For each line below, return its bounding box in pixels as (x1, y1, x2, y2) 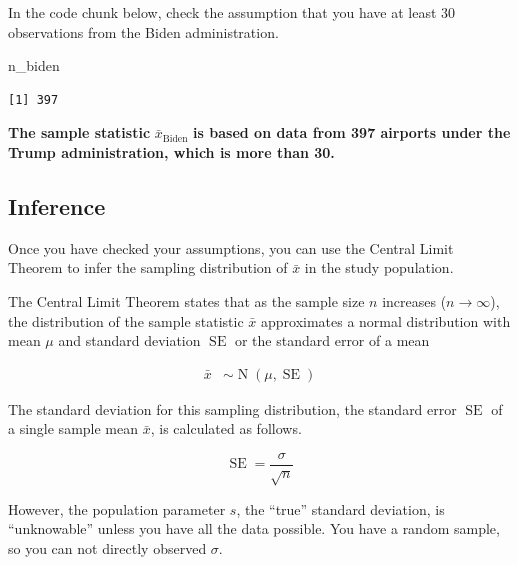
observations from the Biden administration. (8, 21, 279, 42)
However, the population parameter (8, 498, 226, 519)
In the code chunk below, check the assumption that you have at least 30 (8, 2, 456, 22)
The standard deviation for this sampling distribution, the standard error (8, 398, 457, 419)
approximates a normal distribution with (260, 310, 511, 331)
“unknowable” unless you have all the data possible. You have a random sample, (8, 518, 500, 539)
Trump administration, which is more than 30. (8, 141, 335, 162)
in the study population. (304, 257, 454, 278)
